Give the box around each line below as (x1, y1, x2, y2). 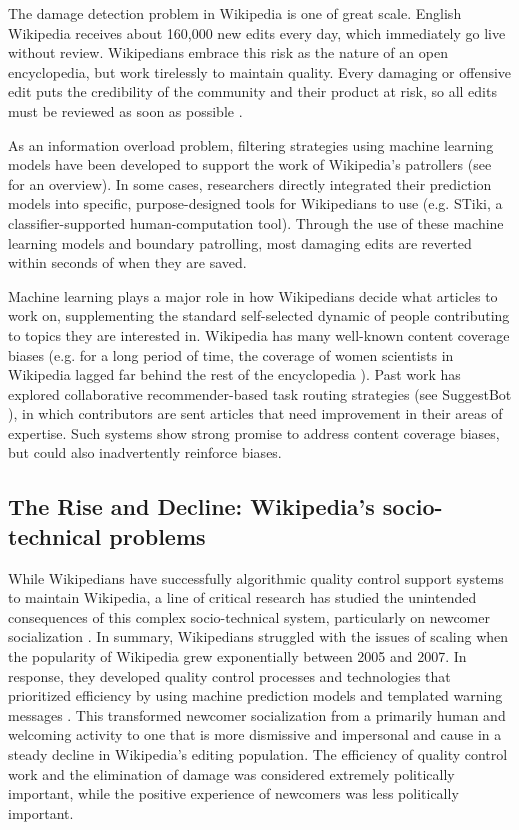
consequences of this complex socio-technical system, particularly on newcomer (8, 606, 490, 627)
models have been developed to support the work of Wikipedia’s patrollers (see (8, 154, 492, 175)
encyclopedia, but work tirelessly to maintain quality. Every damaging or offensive (8, 61, 512, 82)
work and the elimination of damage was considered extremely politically (8, 763, 455, 784)
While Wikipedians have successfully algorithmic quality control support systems (8, 567, 504, 588)
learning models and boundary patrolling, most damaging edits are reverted (8, 232, 472, 253)
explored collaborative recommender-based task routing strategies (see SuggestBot (8, 383, 512, 404)
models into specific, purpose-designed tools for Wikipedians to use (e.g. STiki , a (8, 193, 503, 214)
